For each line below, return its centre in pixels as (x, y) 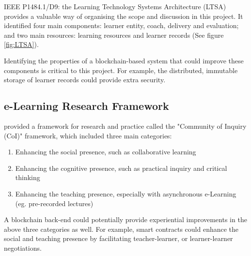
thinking (28, 177)
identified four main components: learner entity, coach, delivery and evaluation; (121, 25)
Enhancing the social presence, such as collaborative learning (106, 152)
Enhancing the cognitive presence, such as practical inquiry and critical (121, 168)
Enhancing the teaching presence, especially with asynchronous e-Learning (126, 193)
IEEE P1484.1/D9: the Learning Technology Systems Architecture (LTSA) (115, 6)
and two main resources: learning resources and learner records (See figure (114, 35)
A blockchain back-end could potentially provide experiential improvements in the (125, 219)
